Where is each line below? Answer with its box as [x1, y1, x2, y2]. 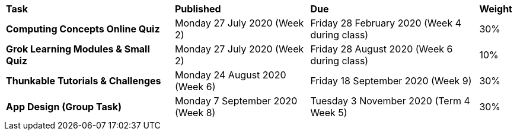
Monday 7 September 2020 [174, 95, 298, 107]
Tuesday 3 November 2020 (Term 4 [310, 95, 470, 107]
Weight [479, 3, 512, 15]
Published [174, 3, 221, 15]
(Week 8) [174, 107, 216, 118]
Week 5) [310, 107, 347, 118]
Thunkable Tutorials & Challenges [6, 75, 161, 87]
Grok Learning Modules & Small [6, 43, 150, 55]
